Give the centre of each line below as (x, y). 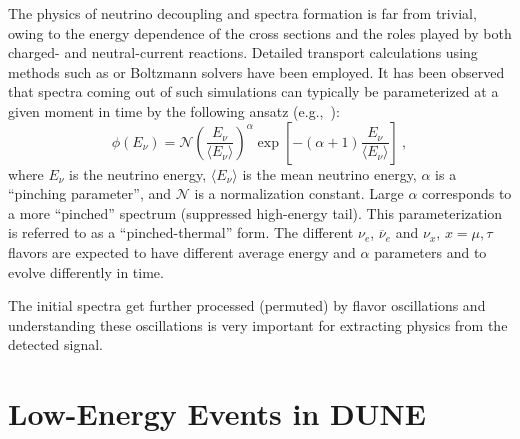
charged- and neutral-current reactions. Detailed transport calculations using (243, 52)
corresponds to (467, 193)
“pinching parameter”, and (90, 193)
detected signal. (55, 344)
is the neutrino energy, (138, 173)
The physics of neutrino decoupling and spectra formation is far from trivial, (242, 13)
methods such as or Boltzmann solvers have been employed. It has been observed (256, 71)
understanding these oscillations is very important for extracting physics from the (258, 324)
